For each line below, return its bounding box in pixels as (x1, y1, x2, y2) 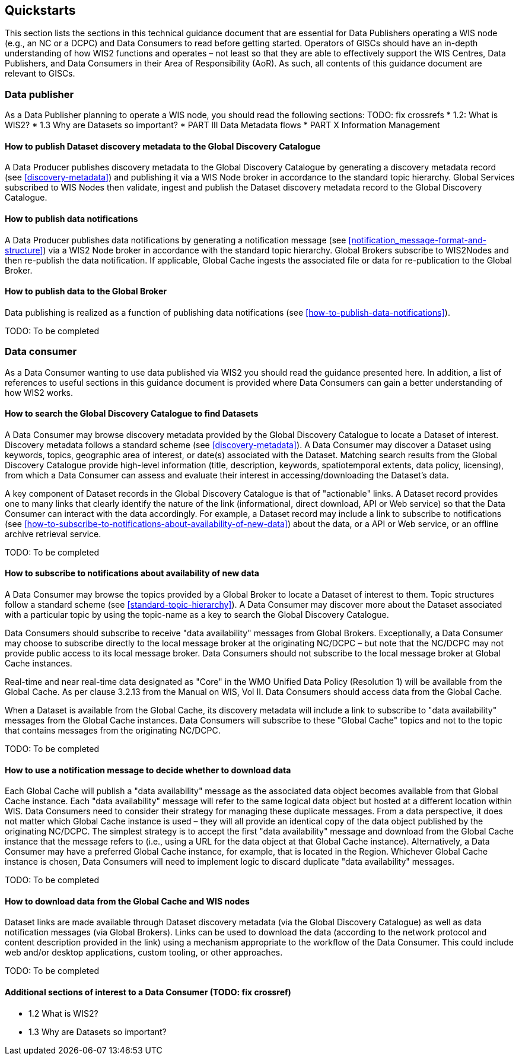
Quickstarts (5, 3, 76, 18)
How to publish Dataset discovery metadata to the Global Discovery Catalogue (5, 141, 321, 151)
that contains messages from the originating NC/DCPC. (5, 725, 221, 736)
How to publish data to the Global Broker (5, 286, 167, 297)
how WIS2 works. (5, 387, 74, 398)
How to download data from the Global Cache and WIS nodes (5, 896, 250, 906)
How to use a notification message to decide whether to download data (5, 764, 291, 775)
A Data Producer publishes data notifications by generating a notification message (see (5, 234, 346, 245)
